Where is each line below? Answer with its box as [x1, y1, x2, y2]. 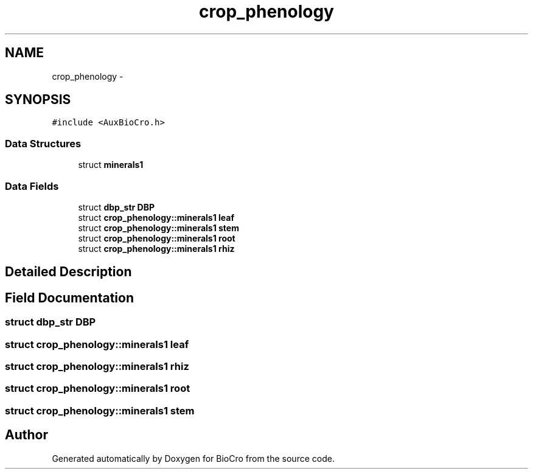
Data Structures [5, 137, 82, 150]
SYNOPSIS [5, 92, 71, 108]
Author [5, 427, 48, 443]
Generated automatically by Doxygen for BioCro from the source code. [52, 453, 335, 464]
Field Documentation [5, 290, 134, 305]
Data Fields [5, 179, 59, 192]
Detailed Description [5, 264, 132, 280]
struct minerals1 [78, 159, 144, 170]
